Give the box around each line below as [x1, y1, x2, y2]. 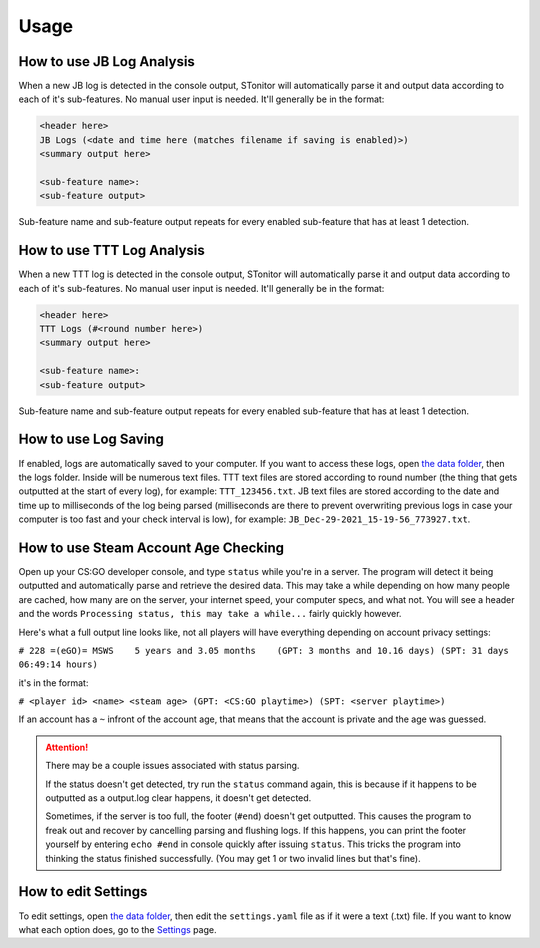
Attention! [45, 741, 89, 753]
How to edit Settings [18, 883, 148, 900]
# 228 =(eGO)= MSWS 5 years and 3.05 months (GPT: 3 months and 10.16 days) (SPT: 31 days [18, 645, 509, 656]
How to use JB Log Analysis [18, 53, 195, 70]
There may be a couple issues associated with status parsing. [45, 760, 300, 772]
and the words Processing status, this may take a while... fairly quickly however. [18, 608, 402, 620]
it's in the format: [18, 676, 89, 689]
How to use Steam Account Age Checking [18, 539, 285, 556]
